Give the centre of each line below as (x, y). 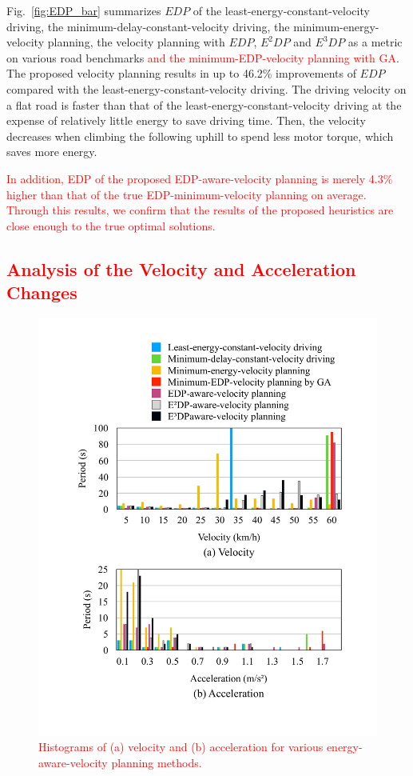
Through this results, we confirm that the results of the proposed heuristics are (200, 210)
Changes (42, 292)
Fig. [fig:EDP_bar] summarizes (84, 10)
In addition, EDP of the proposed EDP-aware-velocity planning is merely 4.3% (200, 178)
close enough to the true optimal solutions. (111, 225)
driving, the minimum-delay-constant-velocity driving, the (148, 26)
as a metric (375, 42)
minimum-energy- (336, 26)
